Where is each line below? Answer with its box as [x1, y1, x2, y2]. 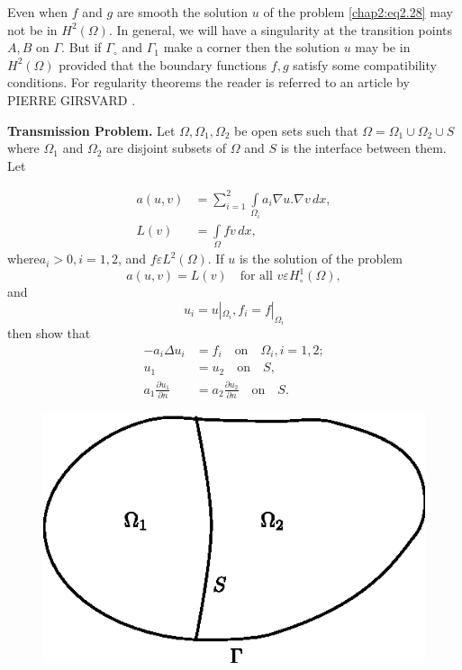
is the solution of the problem [239, 249, 403, 268]
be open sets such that [234, 121, 358, 139]
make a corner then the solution [163, 38, 340, 57]
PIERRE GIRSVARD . [7, 90, 136, 109]
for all [240, 270, 273, 283]
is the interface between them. [280, 138, 447, 157]
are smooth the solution [116, 3, 249, 21]
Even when [7, 3, 68, 21]
